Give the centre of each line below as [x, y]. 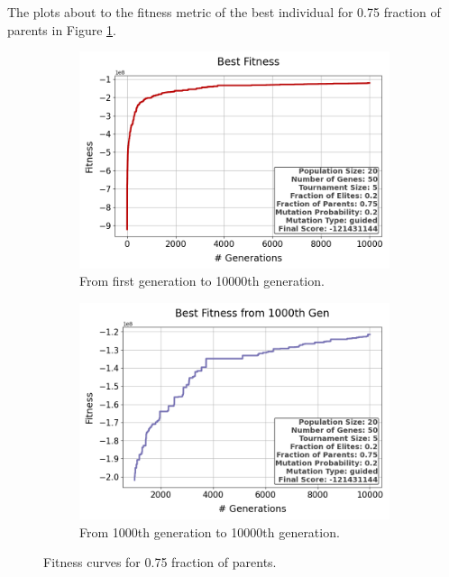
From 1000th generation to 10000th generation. [210, 531]
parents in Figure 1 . [62, 29]
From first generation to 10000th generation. [202, 281]
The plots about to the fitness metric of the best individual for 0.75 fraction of [224, 12]
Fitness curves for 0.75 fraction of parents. [160, 562]
